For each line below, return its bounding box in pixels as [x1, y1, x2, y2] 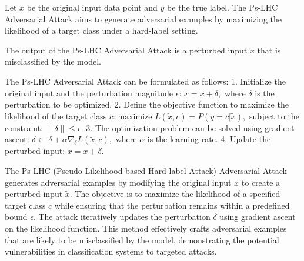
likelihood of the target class [5, 109, 107, 122]
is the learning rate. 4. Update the [147, 133, 271, 145]
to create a [241, 176, 280, 188]
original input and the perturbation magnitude [5, 86, 173, 99]
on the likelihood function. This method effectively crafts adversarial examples [5, 222, 287, 234]
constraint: [5, 121, 44, 133]
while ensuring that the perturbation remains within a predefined [54, 199, 290, 211]
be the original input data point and [26, 1, 158, 13]
